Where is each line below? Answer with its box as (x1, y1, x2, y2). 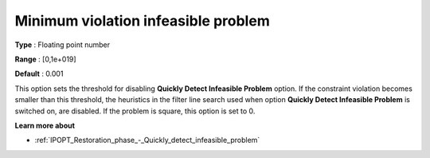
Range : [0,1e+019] (14, 54, 76, 64)
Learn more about (14, 120, 76, 130)
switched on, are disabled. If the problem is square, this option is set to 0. (14, 106, 256, 116)
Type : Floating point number (14, 40, 111, 49)
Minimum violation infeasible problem (14, 12, 270, 30)
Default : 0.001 (14, 69, 64, 79)
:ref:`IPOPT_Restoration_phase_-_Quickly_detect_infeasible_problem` (34, 136, 260, 145)
